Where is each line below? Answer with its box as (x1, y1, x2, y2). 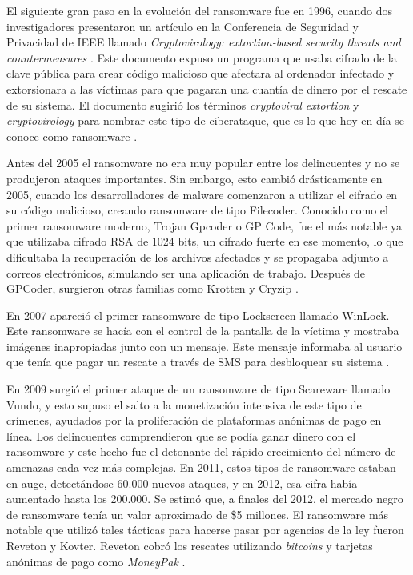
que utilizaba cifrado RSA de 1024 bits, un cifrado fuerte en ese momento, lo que (6, 233, 403, 250)
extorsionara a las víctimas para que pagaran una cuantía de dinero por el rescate (6, 80, 407, 97)
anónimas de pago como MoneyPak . (6, 553, 186, 569)
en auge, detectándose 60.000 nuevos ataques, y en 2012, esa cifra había (6, 474, 358, 491)
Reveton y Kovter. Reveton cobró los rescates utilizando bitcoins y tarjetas (6, 537, 373, 553)
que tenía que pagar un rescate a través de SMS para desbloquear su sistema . (6, 353, 390, 370)
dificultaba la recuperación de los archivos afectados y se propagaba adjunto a (6, 248, 389, 265)
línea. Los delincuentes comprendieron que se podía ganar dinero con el (6, 427, 356, 444)
